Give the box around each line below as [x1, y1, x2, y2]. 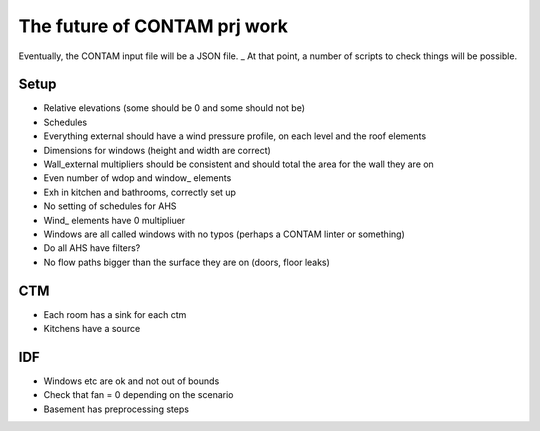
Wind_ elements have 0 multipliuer [43, 214, 186, 226]
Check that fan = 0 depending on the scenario [43, 389, 234, 401]
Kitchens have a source [43, 323, 141, 335]
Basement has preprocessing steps [43, 403, 190, 415]
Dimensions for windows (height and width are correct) [43, 144, 272, 156]
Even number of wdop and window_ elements [43, 172, 232, 184]
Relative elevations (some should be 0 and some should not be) [43, 102, 305, 114]
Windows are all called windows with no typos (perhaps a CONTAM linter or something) [43, 228, 405, 240]
